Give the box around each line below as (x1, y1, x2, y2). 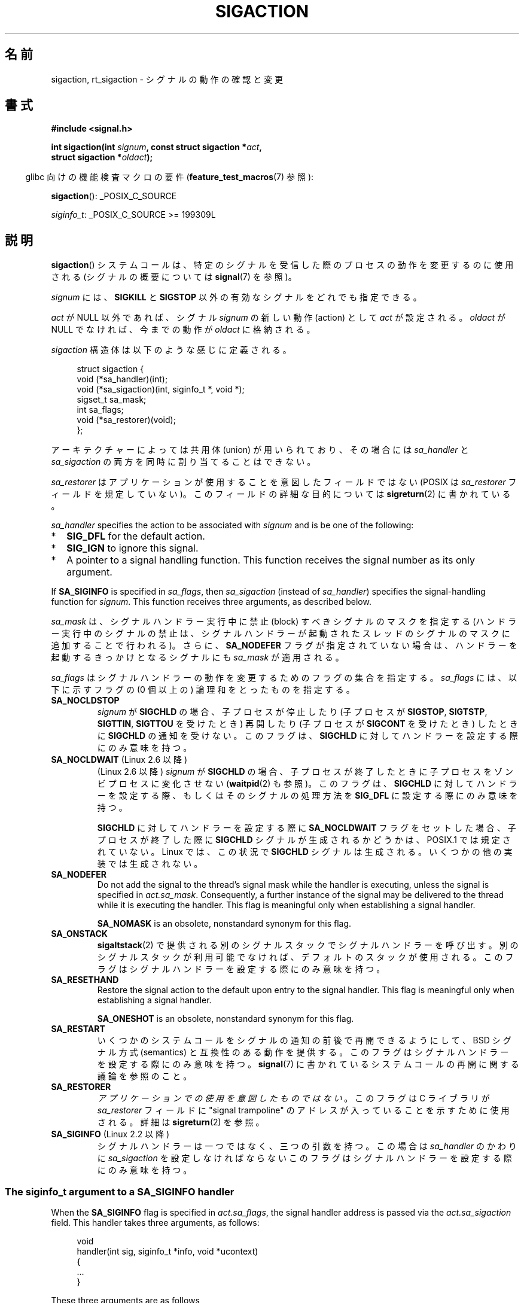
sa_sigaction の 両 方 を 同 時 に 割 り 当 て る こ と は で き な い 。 (51, 456, 316, 467)
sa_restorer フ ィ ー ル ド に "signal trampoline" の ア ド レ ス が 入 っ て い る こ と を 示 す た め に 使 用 (97, 1105, 510, 1116)
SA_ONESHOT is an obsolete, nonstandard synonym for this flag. (97, 1013, 354, 1024)
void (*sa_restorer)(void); (77, 415, 176, 425)
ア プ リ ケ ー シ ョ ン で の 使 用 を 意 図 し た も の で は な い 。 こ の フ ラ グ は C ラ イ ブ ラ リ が (97, 1093, 490, 1104)
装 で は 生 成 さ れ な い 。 (97, 858, 203, 869)
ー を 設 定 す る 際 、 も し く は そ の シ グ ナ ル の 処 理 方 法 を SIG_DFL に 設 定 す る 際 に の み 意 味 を (97, 790, 518, 801)
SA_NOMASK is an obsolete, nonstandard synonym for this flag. (97, 918, 352, 929)
